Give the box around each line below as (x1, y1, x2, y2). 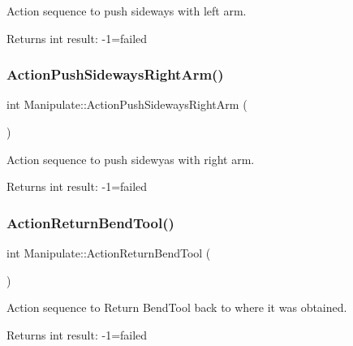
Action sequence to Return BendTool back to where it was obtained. (6, 299, 347, 316)
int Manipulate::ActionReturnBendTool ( (6, 244, 211, 261)
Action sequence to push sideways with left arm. (6, 2, 247, 19)
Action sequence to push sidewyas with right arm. (6, 150, 255, 167)
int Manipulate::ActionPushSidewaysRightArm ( (6, 96, 248, 113)
